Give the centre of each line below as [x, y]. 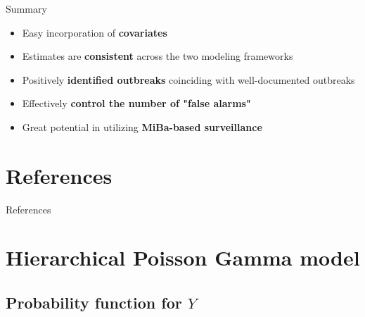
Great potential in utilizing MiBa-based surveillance [142, 126]
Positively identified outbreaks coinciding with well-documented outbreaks [188, 79]
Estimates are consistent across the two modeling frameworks [158, 56]
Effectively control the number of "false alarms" [136, 103]
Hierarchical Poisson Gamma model [183, 257]
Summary [26, 8]
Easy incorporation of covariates [95, 32]
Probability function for [94, 303]
